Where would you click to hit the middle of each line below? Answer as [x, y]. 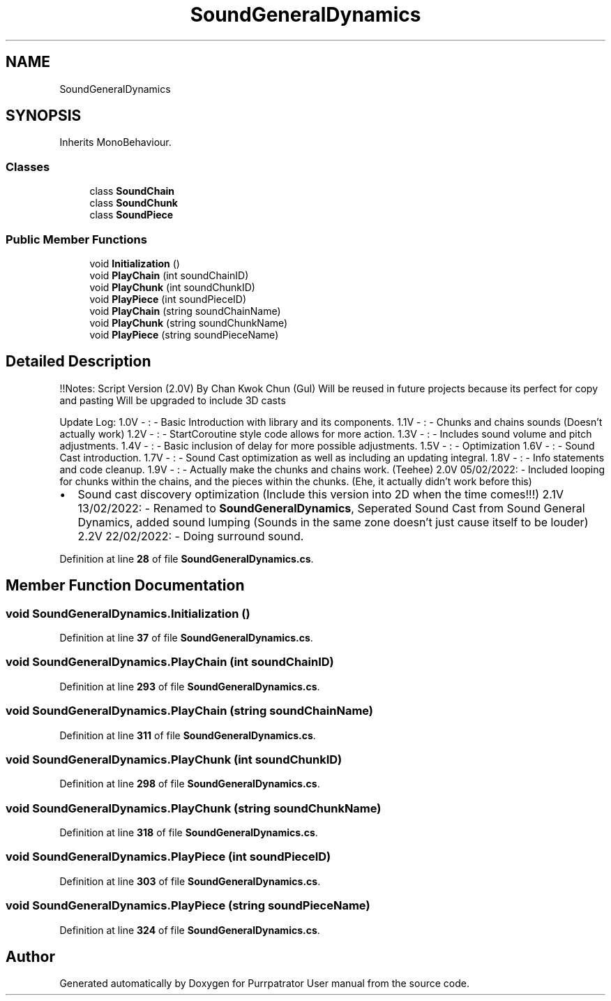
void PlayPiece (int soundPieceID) [168, 299]
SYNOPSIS [44, 116]
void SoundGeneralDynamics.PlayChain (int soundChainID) [170, 662]
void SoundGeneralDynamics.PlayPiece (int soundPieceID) [168, 857]
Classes [28, 166]
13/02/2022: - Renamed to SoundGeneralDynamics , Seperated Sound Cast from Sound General [331, 508]
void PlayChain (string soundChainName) [185, 311]
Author [30, 956]
